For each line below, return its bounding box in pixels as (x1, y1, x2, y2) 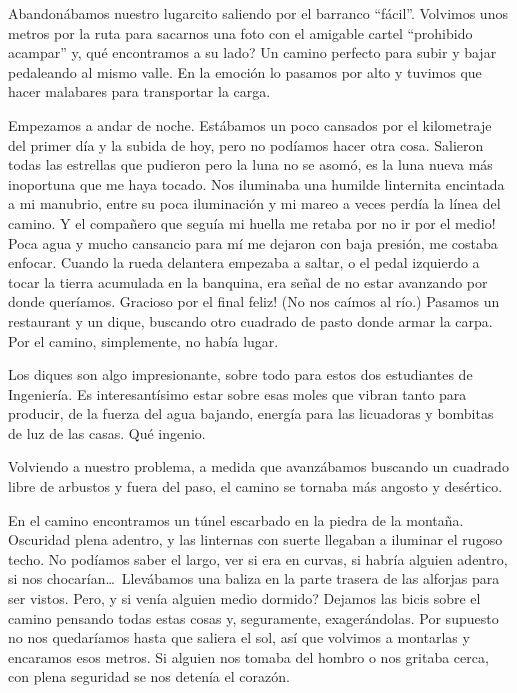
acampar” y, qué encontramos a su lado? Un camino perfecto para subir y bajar (8, 42, 497, 63)
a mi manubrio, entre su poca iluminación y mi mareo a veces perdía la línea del (8, 193, 501, 214)
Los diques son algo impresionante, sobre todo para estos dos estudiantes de (8, 364, 473, 385)
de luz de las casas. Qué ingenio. (8, 422, 206, 443)
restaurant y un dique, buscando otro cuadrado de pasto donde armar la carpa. (8, 310, 493, 331)
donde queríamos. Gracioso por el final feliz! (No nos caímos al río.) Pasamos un (8, 291, 500, 312)
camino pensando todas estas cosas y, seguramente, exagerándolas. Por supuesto (8, 607, 499, 628)
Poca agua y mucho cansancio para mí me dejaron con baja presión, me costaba (8, 232, 498, 253)
